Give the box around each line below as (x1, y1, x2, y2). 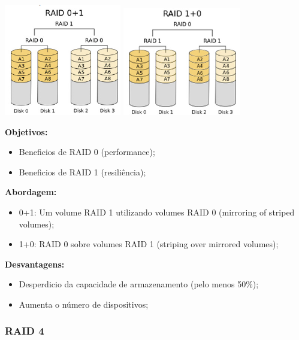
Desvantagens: (5, 257, 65, 270)
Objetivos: (5, 125, 48, 138)
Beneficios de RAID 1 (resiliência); (19, 165, 146, 178)
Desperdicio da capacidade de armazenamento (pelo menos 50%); (19, 278, 259, 290)
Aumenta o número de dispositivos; (19, 297, 149, 310)
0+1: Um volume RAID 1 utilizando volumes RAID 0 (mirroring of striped (19, 205, 295, 218)
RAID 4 (5, 323, 44, 338)
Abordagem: (5, 186, 57, 198)
